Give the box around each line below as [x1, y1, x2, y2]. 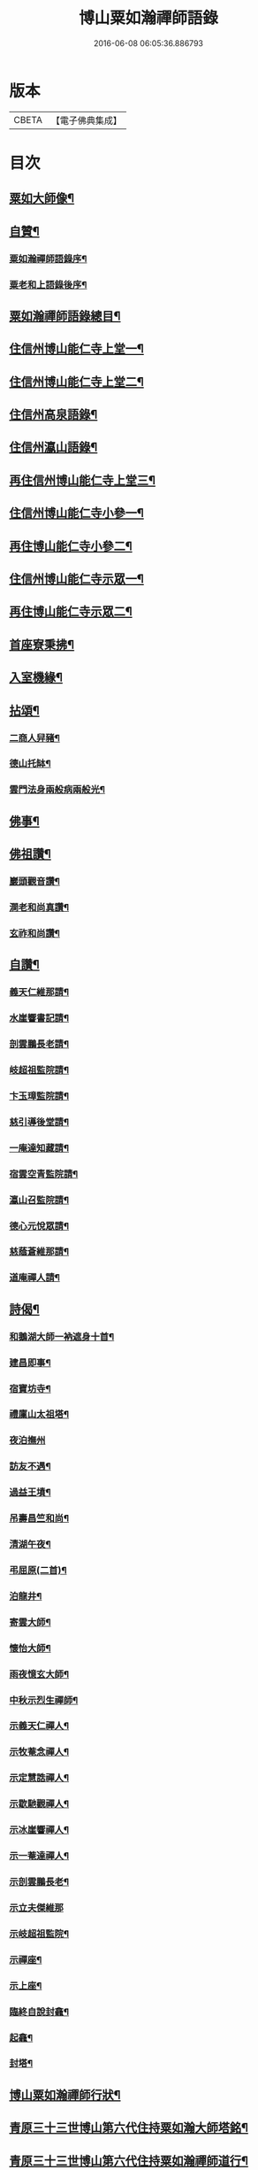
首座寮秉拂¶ [9, 637, 75, 652]
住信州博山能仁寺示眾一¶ [9, 572, 144, 587]
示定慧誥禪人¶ [9, 1772, 69, 1784]
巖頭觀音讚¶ [9, 876, 60, 888]
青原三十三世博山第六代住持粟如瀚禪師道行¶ [9, 2153, 249, 2168]
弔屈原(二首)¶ [9, 1564, 67, 1576]
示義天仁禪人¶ [9, 1719, 69, 1732]
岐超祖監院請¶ [9, 1063, 69, 1076]
